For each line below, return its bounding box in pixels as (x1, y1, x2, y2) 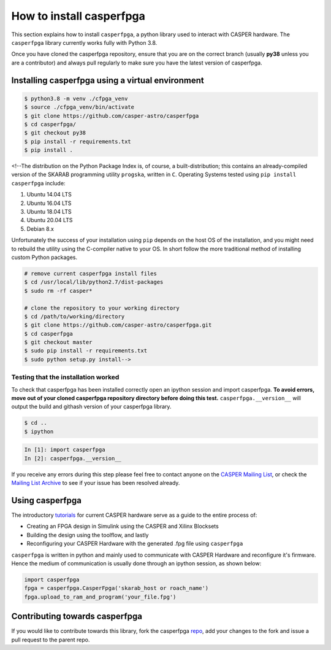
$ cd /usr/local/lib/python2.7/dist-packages (24, 279, 164, 285)
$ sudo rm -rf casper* (24, 287, 93, 294)
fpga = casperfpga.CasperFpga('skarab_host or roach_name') (24, 585, 209, 592)
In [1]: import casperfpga (24, 446, 105, 454)
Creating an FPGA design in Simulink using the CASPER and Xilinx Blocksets (26, 522, 219, 530)
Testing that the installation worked (11, 373, 120, 382)
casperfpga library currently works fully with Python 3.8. (11, 39, 158, 46)
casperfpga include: (11, 179, 66, 187)
